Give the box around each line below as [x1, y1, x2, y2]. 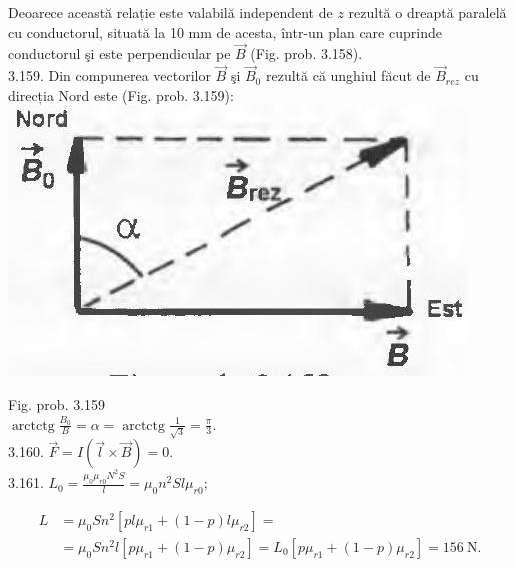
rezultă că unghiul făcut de [265, 65, 431, 86]
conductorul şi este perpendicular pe [8, 43, 231, 64]
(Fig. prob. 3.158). [250, 43, 363, 64]
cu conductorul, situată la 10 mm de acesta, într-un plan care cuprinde [8, 21, 442, 42]
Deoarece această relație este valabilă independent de [8, 2, 333, 22]
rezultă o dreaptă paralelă [348, 2, 507, 22]
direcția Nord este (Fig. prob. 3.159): [8, 84, 234, 105]
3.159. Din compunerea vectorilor [8, 65, 211, 86]
